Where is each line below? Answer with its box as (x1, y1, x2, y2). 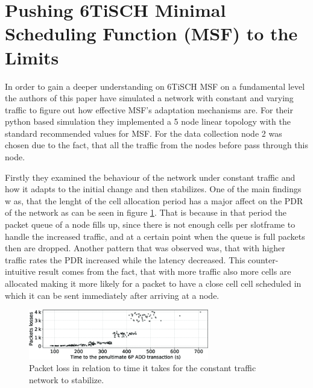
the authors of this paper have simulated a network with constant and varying (5, 92, 294, 104)
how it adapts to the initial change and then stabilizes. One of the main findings (5, 183, 302, 195)
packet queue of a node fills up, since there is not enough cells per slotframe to (5, 218, 296, 231)
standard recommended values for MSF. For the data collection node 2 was (5, 127, 282, 139)
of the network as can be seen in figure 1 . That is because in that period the (5, 206, 287, 219)
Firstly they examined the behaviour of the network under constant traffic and (5, 171, 296, 183)
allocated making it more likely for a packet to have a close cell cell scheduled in (5, 277, 302, 289)
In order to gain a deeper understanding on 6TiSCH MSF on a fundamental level (5, 80, 305, 92)
